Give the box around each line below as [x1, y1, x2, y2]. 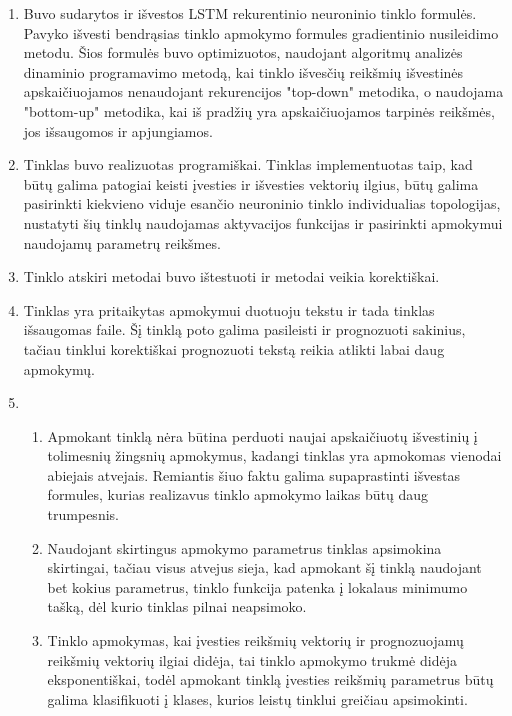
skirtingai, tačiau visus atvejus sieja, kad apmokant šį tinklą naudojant [47, 557, 482, 578]
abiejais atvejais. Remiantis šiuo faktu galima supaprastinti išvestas [47, 464, 460, 485]
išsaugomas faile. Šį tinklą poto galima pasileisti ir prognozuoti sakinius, [23, 319, 466, 340]
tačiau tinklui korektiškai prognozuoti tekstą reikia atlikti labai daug [23, 338, 445, 359]
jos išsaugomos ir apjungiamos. [23, 120, 213, 141]
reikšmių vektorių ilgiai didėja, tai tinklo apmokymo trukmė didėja [47, 649, 457, 670]
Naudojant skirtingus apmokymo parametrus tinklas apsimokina [47, 537, 442, 558]
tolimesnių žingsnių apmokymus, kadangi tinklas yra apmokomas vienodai [47, 445, 502, 466]
